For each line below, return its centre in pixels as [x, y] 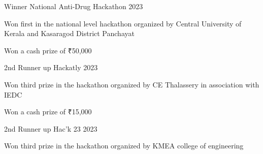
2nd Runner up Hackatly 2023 [51, 67]
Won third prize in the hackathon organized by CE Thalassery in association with [132, 84]
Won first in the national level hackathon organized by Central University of [123, 23]
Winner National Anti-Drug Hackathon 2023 [74, 6]
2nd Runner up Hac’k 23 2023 [51, 128]
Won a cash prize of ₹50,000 [48, 50]
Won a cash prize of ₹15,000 [48, 112]
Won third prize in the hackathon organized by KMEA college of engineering [124, 146]
